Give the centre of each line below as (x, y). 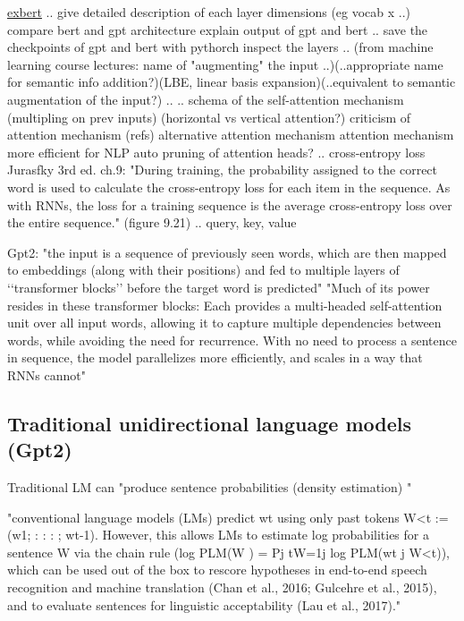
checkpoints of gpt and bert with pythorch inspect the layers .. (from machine (220, 47)
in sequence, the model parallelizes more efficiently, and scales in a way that (215, 357)
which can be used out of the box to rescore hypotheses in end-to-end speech (217, 570)
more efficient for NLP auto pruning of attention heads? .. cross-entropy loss (216, 152)
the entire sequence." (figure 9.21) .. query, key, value (152, 222)
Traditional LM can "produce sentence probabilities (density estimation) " (210, 487)
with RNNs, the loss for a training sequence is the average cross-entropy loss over (230, 204)
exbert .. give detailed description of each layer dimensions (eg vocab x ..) (209, 12)
